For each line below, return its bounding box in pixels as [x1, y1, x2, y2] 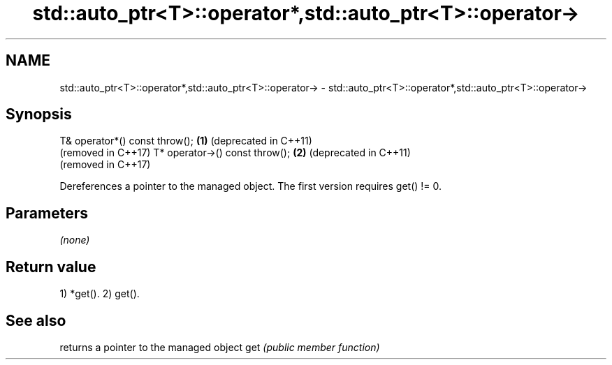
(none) [59, 234, 90, 246]
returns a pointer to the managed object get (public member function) [59, 341, 380, 353]
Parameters [6, 204, 88, 222]
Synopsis [6, 105, 72, 124]
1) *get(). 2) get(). [59, 288, 140, 300]
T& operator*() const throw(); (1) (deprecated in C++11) [59, 135, 312, 147]
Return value [6, 258, 96, 276]
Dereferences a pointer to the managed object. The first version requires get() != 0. [59, 180, 442, 193]
